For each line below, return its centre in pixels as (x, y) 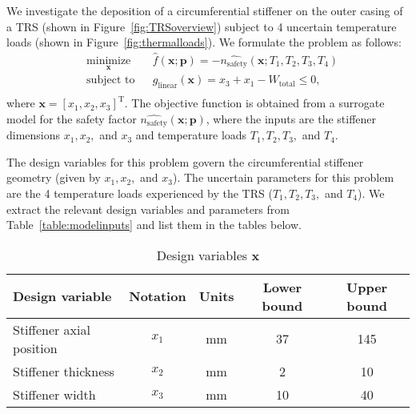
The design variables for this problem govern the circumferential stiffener (185, 161)
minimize (109, 61)
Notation (158, 296)
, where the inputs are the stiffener (291, 118)
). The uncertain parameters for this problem (284, 177)
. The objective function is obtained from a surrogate (254, 103)
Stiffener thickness (64, 371)
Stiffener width (54, 394)
